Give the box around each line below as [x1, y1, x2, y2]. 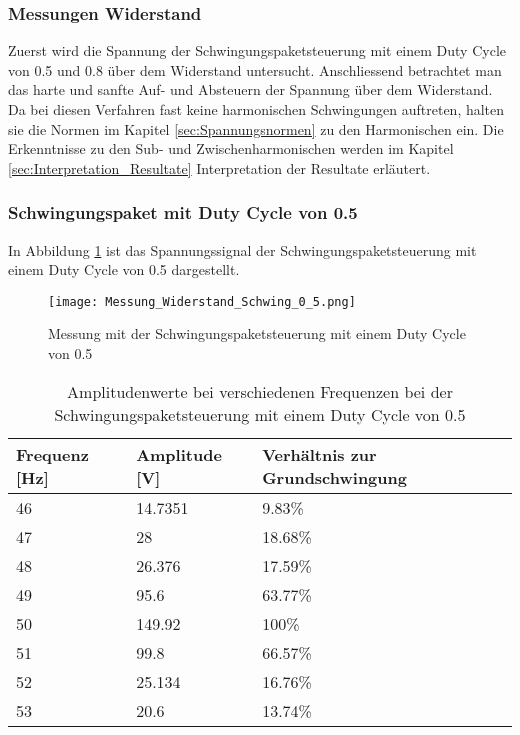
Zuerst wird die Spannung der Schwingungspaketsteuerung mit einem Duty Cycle [8, 40, 506, 61]
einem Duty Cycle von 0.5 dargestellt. [8, 259, 240, 280]
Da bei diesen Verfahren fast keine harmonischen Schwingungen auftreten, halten [8, 99, 505, 119]
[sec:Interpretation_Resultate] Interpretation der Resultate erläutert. [8, 157, 431, 178]
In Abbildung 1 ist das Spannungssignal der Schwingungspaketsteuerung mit [8, 239, 477, 260]
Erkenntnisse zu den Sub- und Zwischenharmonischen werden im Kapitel [8, 138, 454, 159]
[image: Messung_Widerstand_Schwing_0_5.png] [48, 294, 356, 309]
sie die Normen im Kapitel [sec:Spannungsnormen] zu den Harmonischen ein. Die [8, 118, 504, 139]
